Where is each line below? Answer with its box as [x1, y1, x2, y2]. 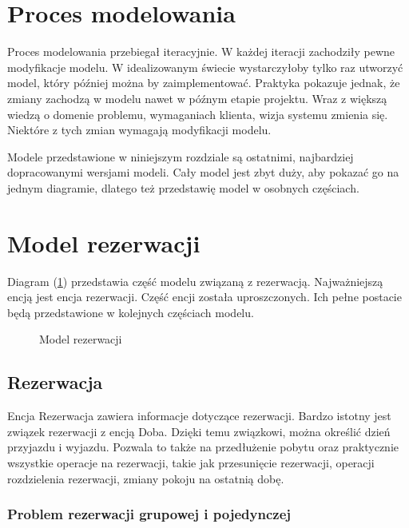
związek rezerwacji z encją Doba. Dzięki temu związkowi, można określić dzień [7, 423, 391, 439]
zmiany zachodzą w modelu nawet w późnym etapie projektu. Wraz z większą [7, 89, 387, 106]
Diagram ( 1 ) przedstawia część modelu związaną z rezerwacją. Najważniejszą [7, 272, 383, 289]
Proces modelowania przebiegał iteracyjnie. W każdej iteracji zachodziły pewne [7, 43, 395, 60]
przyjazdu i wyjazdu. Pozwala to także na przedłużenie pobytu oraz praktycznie [7, 439, 399, 455]
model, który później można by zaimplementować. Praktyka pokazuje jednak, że [7, 74, 400, 91]
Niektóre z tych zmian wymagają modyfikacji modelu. [7, 121, 272, 138]
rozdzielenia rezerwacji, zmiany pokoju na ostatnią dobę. [7, 470, 284, 486]
